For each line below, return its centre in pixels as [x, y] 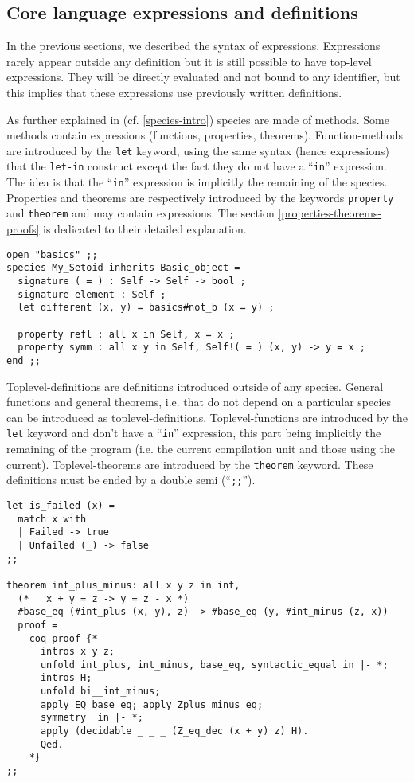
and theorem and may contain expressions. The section [141, 213]
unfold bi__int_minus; [100, 692]
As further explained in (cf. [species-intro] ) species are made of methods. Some [198, 119]
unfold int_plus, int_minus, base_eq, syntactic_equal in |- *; [214, 665]
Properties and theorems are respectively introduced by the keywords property [200, 197]
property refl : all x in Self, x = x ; [126, 334]
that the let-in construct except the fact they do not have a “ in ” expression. [197, 166]
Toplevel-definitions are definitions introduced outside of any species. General [195, 386]
